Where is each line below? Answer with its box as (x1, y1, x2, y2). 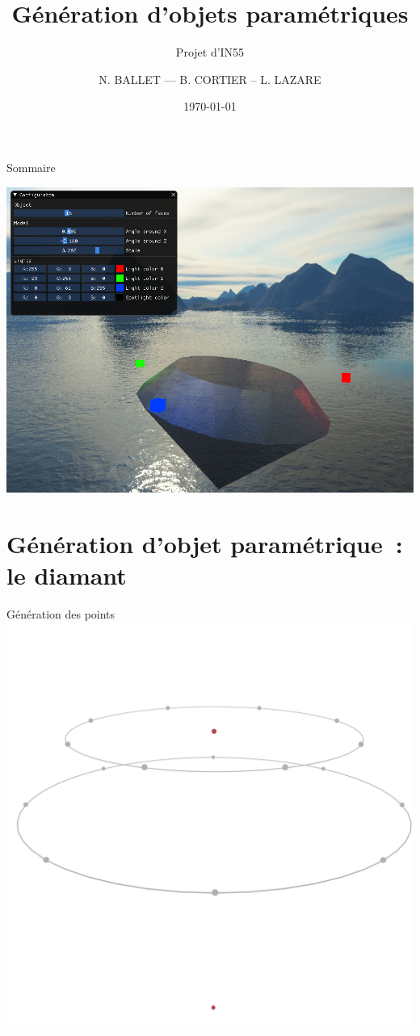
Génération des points (6, 606, 115, 623)
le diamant (6, 559, 127, 592)
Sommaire (6, 158, 56, 175)
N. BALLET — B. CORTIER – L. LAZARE (99, 70, 321, 87)
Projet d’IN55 (175, 44, 245, 61)
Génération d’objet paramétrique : (6, 526, 403, 560)
